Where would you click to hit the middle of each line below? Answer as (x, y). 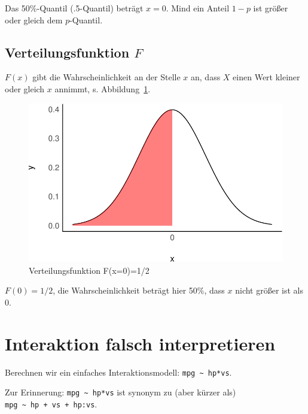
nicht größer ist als (269, 290)
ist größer (271, 8)
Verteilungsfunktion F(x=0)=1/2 (89, 270)
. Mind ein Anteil (198, 8)
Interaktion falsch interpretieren (140, 343)
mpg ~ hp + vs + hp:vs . (51, 404)
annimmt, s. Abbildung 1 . (103, 88)
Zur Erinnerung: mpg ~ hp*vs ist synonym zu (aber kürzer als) (121, 392)
